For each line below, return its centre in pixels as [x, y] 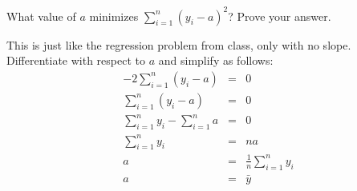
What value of [41, 16]
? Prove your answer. [280, 16]
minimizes [114, 16]
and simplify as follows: [216, 60]
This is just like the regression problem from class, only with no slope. [179, 44]
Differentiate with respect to [76, 60]
